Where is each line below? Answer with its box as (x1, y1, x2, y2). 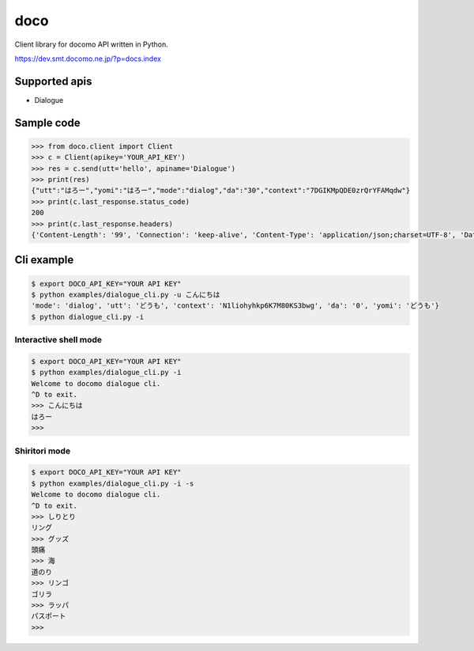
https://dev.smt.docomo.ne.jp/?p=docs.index (14, 54, 162, 63)
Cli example (14, 253, 74, 267)
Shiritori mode (14, 445, 71, 456)
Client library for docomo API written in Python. (14, 40, 169, 49)
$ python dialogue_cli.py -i (31, 312, 145, 321)
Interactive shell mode (14, 335, 103, 346)
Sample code (14, 115, 81, 130)
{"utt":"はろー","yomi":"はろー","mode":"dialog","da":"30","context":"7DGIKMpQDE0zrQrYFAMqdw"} (31, 186, 411, 195)
